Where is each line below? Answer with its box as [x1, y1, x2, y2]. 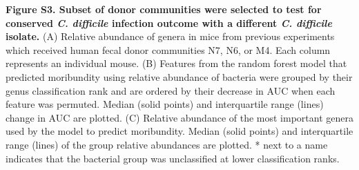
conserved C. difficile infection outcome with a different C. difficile [6, 15, 332, 30]
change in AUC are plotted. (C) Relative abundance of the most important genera [6, 110, 353, 124]
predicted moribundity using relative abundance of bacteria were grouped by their [6, 69, 353, 84]
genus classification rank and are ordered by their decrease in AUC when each [6, 83, 336, 97]
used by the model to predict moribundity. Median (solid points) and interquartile [6, 124, 353, 138]
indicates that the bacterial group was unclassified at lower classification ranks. [6, 151, 340, 165]
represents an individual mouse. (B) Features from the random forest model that [6, 56, 347, 70]
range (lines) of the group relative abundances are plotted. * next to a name [6, 137, 328, 151]
